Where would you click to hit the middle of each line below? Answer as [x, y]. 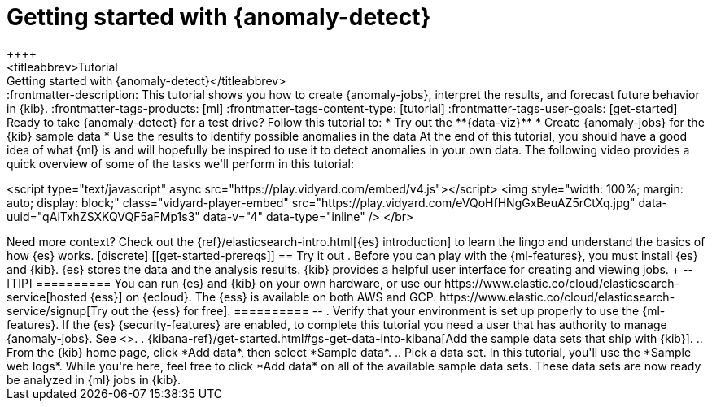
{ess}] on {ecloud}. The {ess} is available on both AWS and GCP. [263, 297]
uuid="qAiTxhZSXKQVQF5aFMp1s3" [103, 216]
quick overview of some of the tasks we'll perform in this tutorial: [180, 163]
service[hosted [47, 297]
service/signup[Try [57, 310]
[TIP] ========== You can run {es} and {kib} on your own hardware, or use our [224, 283]
